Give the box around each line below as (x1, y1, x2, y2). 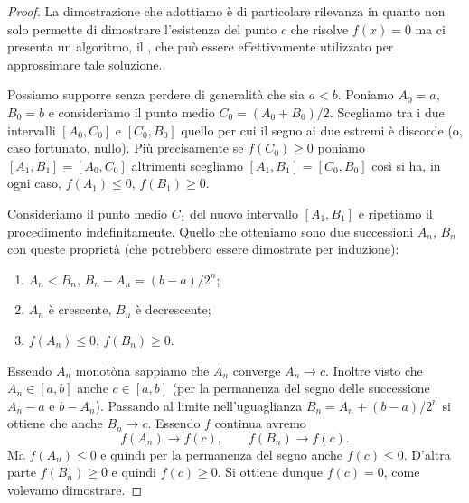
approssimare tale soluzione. (7, 54, 163, 73)
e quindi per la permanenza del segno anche (100, 444, 343, 463)
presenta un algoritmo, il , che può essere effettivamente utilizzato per (7, 37, 394, 56)
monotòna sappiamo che (75, 360, 210, 379)
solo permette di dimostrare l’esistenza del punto (7, 19, 277, 38)
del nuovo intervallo (190, 203, 298, 222)
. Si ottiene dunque (217, 462, 324, 481)
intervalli (7, 120, 56, 139)
